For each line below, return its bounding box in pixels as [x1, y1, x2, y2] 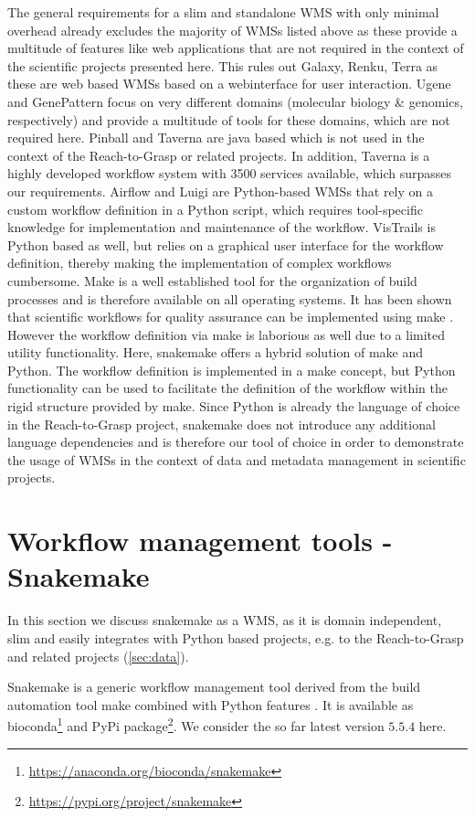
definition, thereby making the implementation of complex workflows [7, 253, 392, 272]
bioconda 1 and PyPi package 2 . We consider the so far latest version [7, 714, 385, 735]
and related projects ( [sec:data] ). [7, 646, 189, 665]
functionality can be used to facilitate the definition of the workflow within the [7, 378, 448, 398]
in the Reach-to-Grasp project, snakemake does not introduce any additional [7, 414, 436, 433]
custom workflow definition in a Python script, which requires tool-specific [7, 199, 423, 218]
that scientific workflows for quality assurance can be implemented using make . [7, 307, 454, 326]
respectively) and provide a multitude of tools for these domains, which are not [7, 110, 450, 129]
